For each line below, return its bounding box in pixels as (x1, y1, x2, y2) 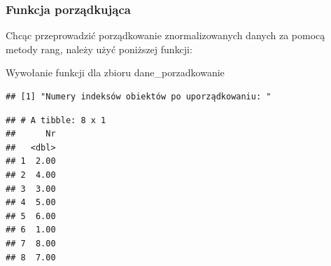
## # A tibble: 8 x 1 (6, 115, 106, 125)
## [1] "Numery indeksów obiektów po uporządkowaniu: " (6, 92, 272, 101)
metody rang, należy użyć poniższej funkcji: (6, 41, 192, 56)
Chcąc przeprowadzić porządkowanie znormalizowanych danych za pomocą (6, 28, 325, 43)
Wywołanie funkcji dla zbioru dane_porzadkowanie (6, 65, 225, 80)
